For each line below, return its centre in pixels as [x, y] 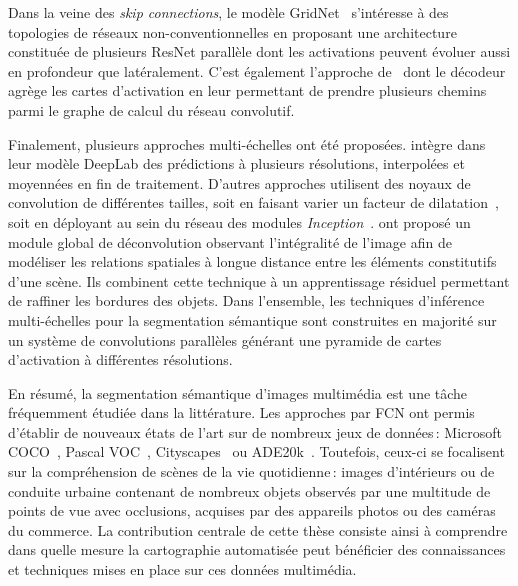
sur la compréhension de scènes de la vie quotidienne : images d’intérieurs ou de [251, 471]
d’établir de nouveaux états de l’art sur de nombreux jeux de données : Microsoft [255, 431]
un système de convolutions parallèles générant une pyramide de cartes [225, 339]
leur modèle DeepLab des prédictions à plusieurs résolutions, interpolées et [236, 163]
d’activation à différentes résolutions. [120, 359]
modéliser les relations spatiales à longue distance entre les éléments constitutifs [252, 261]
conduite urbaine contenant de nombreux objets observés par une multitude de [249, 490]
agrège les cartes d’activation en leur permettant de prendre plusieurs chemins [247, 90]
